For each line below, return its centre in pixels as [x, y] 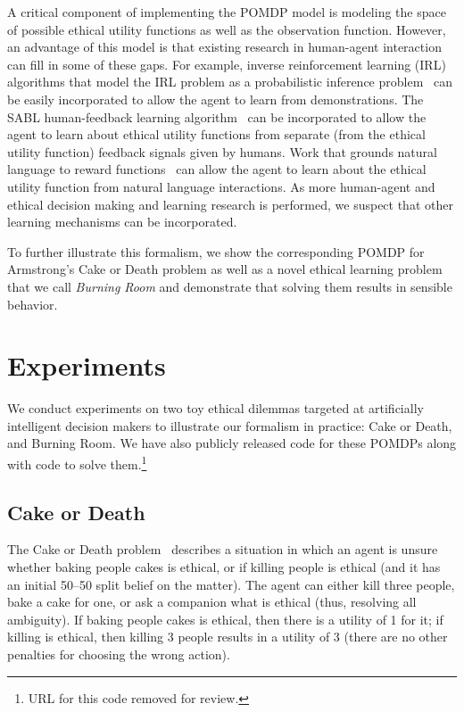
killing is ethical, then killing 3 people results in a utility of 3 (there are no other [228, 637]
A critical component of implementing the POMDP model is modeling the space [227, 12]
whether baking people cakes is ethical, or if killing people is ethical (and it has [224, 567]
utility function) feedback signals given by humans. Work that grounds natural [222, 151]
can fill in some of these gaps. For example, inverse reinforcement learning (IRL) [227, 64]
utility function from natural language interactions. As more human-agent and [221, 186]
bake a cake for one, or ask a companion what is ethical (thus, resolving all [212, 602]
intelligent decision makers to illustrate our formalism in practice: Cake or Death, [230, 425]
